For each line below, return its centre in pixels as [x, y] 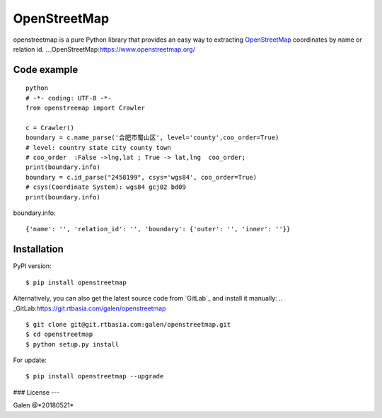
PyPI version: [33, 266]
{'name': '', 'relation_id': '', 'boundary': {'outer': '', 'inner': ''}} [158, 229]
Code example [46, 70]
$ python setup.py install [73, 344]
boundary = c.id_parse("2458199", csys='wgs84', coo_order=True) [141, 177]
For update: [30, 360]
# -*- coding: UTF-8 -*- [69, 98]
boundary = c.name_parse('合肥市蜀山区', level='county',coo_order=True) [152, 138]
